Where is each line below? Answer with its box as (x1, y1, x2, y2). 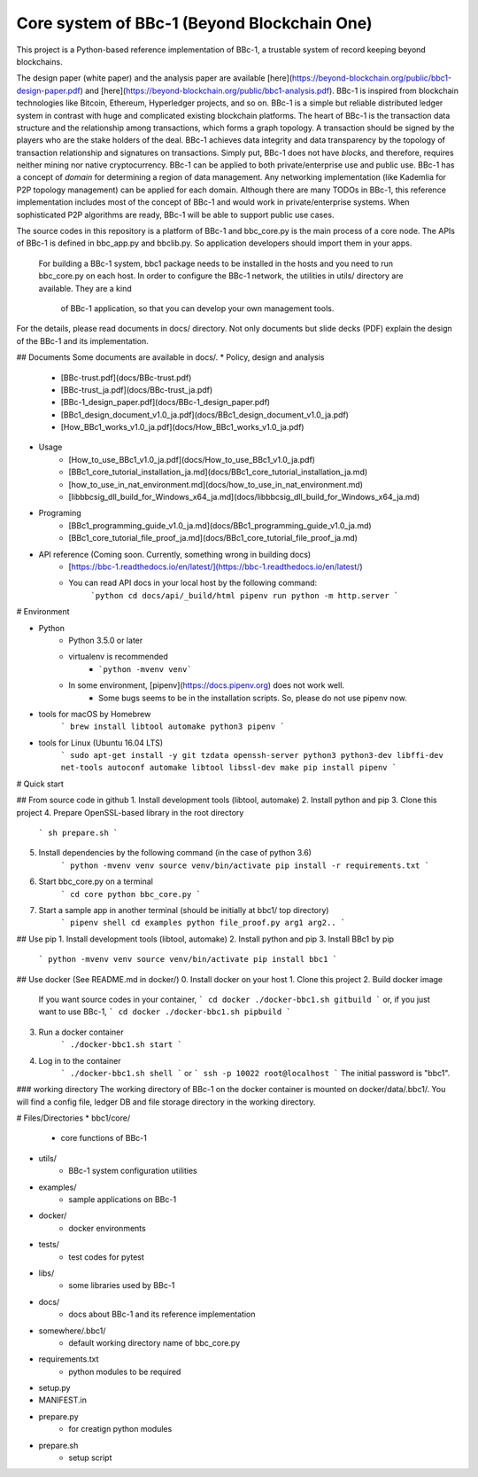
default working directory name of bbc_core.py (68, 1337, 241, 1348)
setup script (68, 1452, 112, 1463)
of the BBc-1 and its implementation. (16, 335, 150, 346)
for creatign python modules (68, 1424, 173, 1434)
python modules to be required (68, 1366, 181, 1377)
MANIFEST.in (38, 1395, 88, 1405)
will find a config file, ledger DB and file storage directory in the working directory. (16, 1096, 316, 1107)
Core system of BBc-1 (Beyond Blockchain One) (16, 13, 373, 33)
